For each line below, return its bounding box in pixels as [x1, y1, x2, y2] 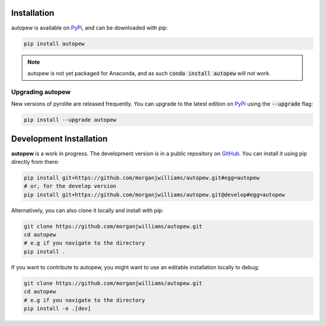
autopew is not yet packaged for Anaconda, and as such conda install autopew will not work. [27, 69, 271, 77]
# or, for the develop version [24, 183, 117, 190]
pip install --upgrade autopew [24, 116, 117, 123]
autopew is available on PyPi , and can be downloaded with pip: [11, 24, 168, 31]
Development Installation [11, 134, 108, 144]
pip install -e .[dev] [24, 305, 91, 312]
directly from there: [11, 158, 60, 165]
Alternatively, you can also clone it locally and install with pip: [11, 207, 164, 214]
